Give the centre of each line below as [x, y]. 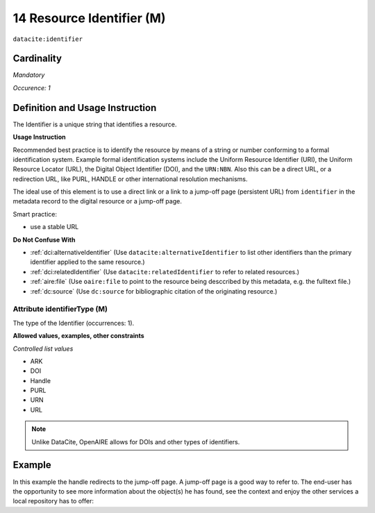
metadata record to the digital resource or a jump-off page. [97, 201]
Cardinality [37, 59]
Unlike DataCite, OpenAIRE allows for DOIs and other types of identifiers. [136, 441]
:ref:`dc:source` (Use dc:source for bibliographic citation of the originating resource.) [154, 291]
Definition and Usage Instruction [85, 108]
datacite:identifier [48, 39]
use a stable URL [55, 227]
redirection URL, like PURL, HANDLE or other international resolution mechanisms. [130, 179]
